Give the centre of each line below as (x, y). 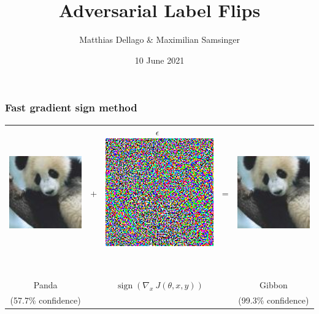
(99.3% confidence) (274, 300)
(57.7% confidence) (45, 300)
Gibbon (274, 284)
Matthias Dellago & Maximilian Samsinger (159, 39)
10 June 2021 (159, 60)
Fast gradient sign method (71, 107)
